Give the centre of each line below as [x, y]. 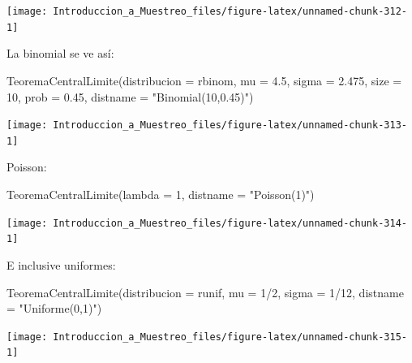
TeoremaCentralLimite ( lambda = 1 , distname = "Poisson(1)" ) [161, 194]
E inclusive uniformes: [61, 264]
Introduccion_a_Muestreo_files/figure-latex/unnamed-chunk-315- [230, 337]
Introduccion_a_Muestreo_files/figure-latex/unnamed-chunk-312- [230, 11]
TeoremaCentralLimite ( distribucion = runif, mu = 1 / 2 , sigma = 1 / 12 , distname [205, 292]
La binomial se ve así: [60, 53]
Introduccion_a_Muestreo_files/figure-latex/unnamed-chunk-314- [230, 223]
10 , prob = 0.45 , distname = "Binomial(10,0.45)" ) [130, 96]
